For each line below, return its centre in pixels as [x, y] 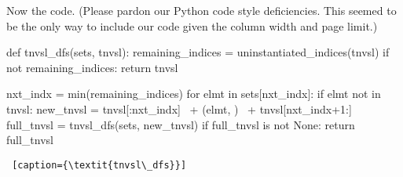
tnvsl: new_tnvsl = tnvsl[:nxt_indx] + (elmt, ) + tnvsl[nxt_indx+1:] [179, 108]
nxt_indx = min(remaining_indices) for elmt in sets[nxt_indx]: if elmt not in [194, 94]
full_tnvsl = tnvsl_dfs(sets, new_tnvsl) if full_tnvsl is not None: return [181, 124]
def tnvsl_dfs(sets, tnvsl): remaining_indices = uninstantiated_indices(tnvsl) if [198, 52]
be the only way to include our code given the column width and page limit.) [192, 25]
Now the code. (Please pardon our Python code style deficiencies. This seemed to [201, 10]
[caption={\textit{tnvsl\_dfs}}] [99, 165]
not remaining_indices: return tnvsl [92, 67]
